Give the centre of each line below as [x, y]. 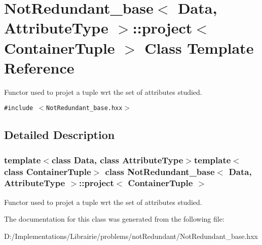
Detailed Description [60, 135]
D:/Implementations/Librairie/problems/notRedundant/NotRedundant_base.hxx [131, 236]
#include [19, 108]
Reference [39, 67]
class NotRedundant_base [160, 171]
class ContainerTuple [48, 171]
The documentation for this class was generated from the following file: [114, 219]
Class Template [199, 47]
